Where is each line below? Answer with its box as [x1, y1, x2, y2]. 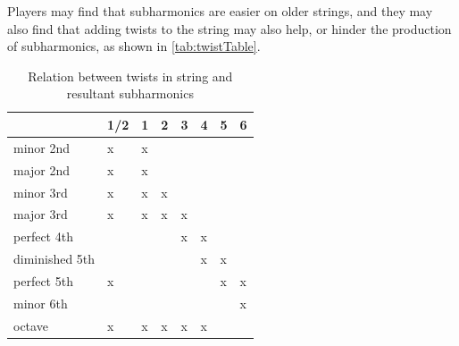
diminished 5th [13, 249, 96, 268]
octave [13, 316, 48, 334]
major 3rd [13, 205, 68, 224]
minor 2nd [13, 138, 71, 156]
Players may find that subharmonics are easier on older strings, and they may [7, 2, 433, 20]
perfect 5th [13, 271, 73, 290]
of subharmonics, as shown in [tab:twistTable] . [7, 37, 261, 55]
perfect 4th [13, 227, 73, 246]
